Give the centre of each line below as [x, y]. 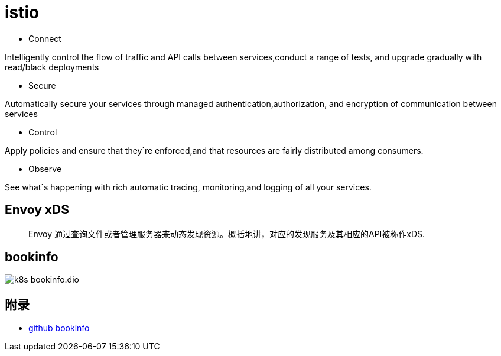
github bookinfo [59, 328]
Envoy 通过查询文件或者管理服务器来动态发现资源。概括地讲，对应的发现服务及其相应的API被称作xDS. [227, 234]
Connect [45, 38]
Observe [45, 169]
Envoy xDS [37, 210]
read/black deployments [52, 67]
